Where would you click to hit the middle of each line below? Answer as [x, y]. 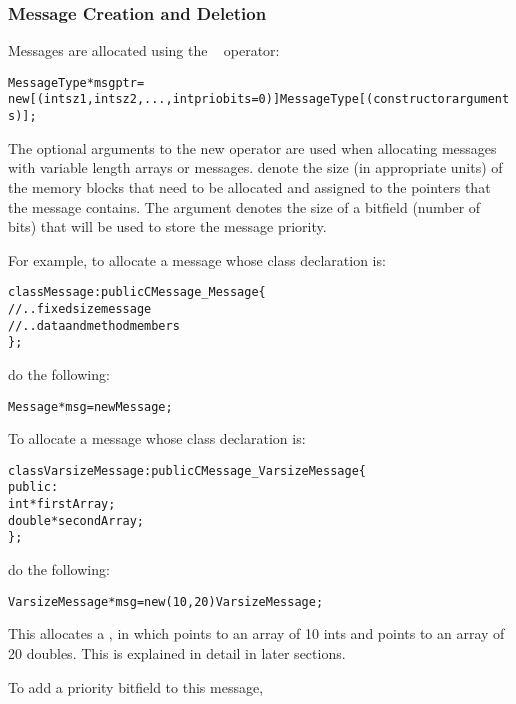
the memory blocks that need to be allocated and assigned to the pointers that [249, 186]
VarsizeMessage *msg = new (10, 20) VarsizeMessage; [166, 601]
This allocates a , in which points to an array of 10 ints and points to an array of [256, 633]
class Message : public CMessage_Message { [137, 292]
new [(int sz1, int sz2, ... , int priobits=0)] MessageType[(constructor [230, 99]
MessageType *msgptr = [76, 82]
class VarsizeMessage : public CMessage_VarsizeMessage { [187, 470]
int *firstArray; [62, 504]
